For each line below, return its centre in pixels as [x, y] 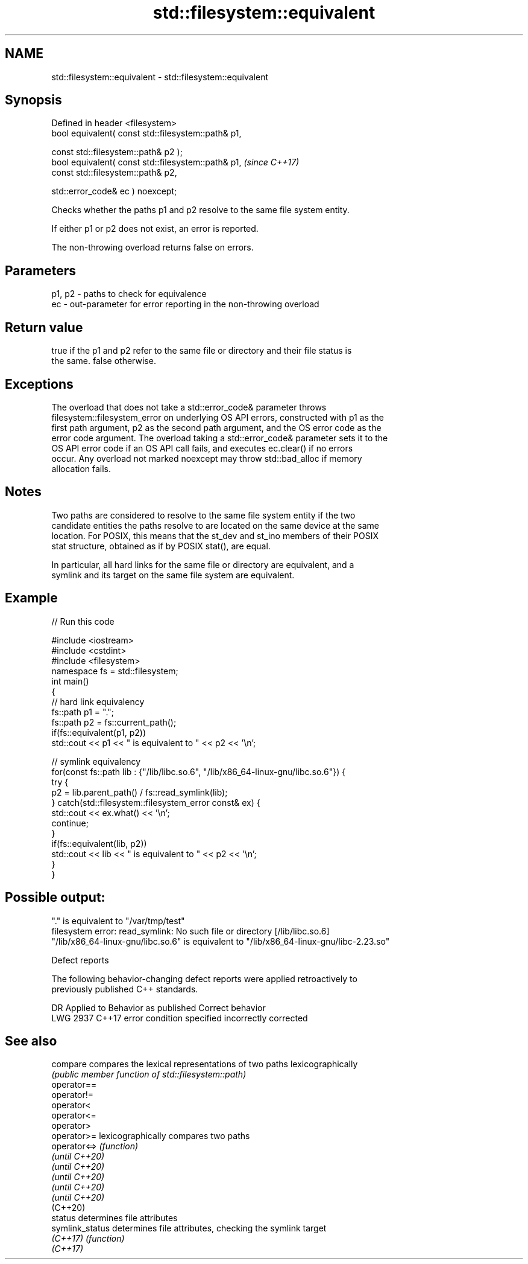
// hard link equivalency [98, 701]
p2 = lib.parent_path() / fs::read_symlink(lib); [140, 792]
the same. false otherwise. [104, 361]
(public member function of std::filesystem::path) [149, 1074]
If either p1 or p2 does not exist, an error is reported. [155, 229]
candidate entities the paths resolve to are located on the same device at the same [215, 525]
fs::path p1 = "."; [83, 712]
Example [31, 598]
